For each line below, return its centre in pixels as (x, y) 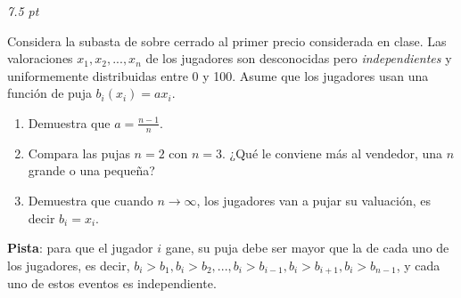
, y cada (418, 265)
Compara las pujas (79, 153)
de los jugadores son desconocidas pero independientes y (299, 58)
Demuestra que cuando (91, 200)
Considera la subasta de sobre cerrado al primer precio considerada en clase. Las (227, 40)
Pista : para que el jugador (80, 248)
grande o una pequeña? (91, 170)
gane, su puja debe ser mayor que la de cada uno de (307, 248)
